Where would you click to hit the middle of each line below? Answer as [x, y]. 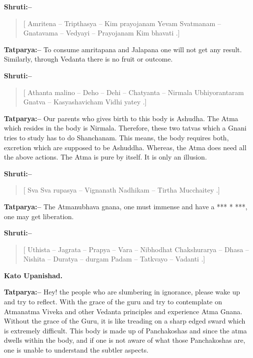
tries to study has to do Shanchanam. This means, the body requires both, [116, 137]
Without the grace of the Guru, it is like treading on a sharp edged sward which [125, 321]
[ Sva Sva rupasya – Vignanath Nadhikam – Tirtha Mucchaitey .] [122, 190]
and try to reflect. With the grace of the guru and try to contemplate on [113, 302]
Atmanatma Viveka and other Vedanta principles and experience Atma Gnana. [123, 311]
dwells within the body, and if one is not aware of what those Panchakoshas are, [125, 340]
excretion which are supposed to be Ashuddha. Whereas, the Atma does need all [125, 147]
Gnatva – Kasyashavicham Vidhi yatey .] [85, 102]
